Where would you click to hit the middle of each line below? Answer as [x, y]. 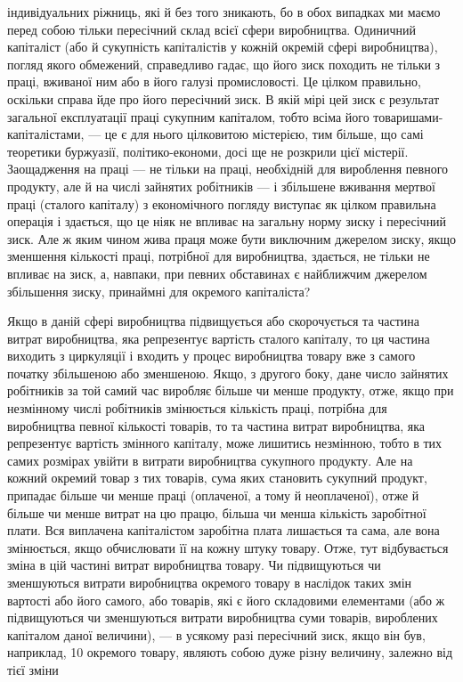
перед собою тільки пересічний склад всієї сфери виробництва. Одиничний [211, 29]
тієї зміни [33, 669]
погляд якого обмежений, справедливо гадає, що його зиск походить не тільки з [224, 64]
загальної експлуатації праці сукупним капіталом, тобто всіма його [188, 116]
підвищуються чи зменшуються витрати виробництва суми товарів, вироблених [223, 617]
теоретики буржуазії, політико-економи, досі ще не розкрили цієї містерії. [208, 151]
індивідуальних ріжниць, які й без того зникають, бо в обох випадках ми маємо [224, 12]
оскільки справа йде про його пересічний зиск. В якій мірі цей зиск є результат [223, 98]
